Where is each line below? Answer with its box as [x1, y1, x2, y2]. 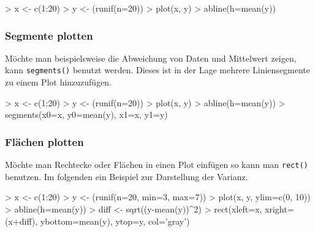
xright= [265, 202, 294, 215]
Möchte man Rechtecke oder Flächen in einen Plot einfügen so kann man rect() [5, 158, 308, 171]
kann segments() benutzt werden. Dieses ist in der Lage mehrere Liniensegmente [5, 63, 311, 76]
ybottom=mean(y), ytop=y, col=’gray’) [40, 214, 190, 227]
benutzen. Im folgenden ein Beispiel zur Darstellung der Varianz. [5, 170, 248, 183]
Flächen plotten [5, 134, 84, 149]
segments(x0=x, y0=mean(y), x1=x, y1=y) [5, 108, 168, 121]
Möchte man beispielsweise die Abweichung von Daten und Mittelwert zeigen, [5, 51, 297, 64]
